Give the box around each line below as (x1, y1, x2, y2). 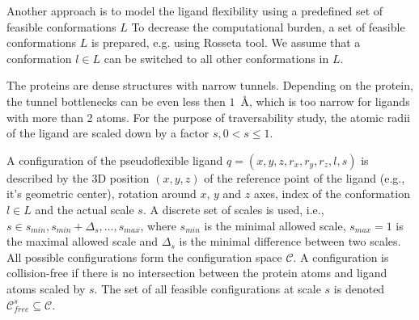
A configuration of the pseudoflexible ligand (6, 151, 223, 168)
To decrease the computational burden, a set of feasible (131, 18, 405, 35)
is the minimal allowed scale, (204, 217, 346, 234)
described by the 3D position (6, 169, 150, 186)
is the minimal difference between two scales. (179, 233, 401, 250)
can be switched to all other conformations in (104, 49, 329, 66)
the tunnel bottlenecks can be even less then (6, 92, 226, 109)
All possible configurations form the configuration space (6, 248, 282, 265)
